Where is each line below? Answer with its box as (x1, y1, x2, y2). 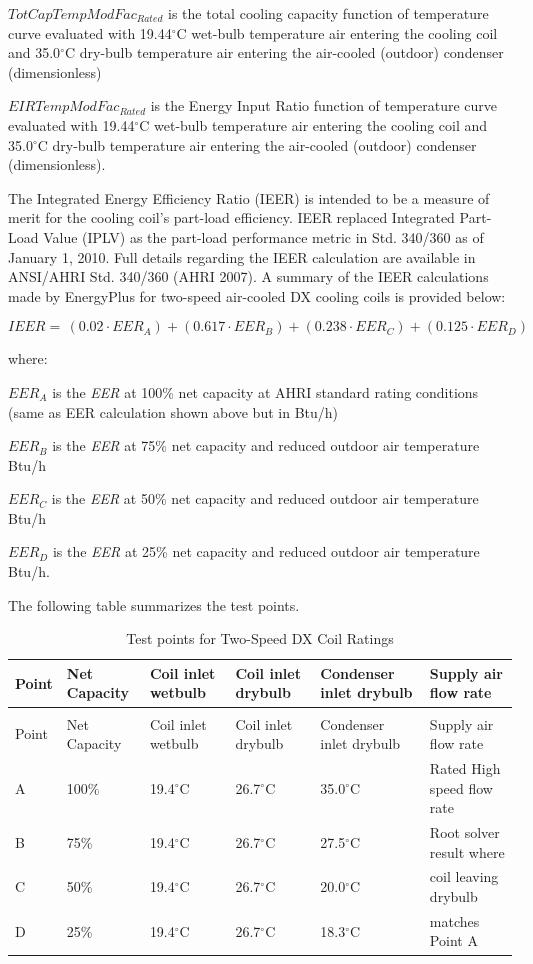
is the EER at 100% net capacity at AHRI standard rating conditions (52, 381, 479, 402)
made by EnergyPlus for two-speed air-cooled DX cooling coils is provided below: (8, 285, 506, 306)
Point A (429, 930, 478, 951)
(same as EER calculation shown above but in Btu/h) (8, 401, 339, 422)
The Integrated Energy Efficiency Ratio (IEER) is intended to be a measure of (8, 187, 490, 208)
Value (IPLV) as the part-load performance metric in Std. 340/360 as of (43, 226, 484, 247)
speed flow (429, 777, 493, 798)
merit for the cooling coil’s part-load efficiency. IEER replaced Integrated (8, 207, 455, 228)
